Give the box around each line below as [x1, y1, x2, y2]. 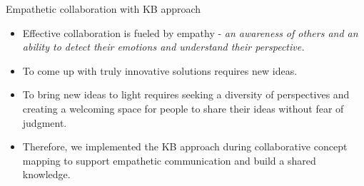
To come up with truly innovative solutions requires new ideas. [22, 63, 298, 78]
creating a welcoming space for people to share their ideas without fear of [22, 100, 344, 115]
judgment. [22, 115, 67, 130]
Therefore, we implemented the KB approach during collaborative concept [22, 139, 348, 154]
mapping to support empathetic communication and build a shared [22, 153, 316, 167]
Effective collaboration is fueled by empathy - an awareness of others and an [22, 25, 358, 40]
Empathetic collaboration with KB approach [6, 1, 201, 16]
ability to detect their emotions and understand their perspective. [22, 39, 305, 54]
